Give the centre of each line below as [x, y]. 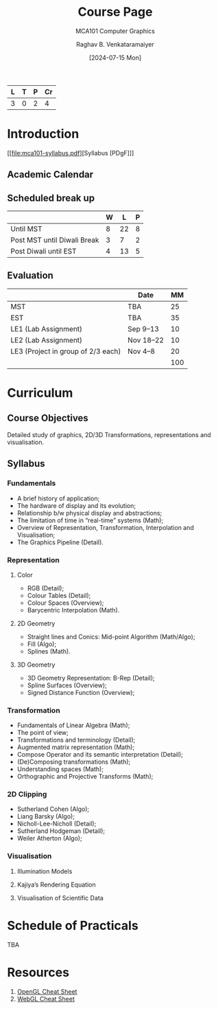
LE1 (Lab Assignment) [47, 329]
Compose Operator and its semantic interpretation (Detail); [100, 755]
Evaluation [30, 276]
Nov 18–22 [146, 340]
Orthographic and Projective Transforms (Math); [85, 777]
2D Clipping [27, 795]
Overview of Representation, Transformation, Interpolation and [105, 527]
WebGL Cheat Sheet [46, 999]
